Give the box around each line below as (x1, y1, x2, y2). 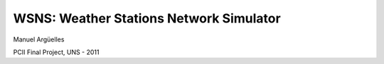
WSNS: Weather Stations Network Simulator (13, 11, 281, 26)
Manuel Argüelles (13, 35, 65, 44)
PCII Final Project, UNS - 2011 (13, 48, 100, 56)
